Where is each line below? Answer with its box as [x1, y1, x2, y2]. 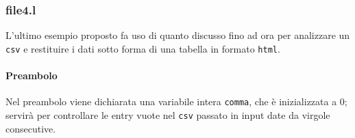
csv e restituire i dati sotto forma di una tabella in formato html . [5, 41, 280, 55]
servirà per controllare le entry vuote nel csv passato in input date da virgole [5, 107, 330, 122]
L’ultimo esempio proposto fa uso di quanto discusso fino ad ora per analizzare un [5, 28, 350, 42]
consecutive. [5, 121, 56, 135]
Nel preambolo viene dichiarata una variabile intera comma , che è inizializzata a [5, 94, 337, 109]
